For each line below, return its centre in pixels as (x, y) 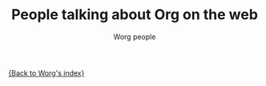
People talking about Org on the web (135, 15)
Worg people (135, 37)
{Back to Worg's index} (46, 72)
